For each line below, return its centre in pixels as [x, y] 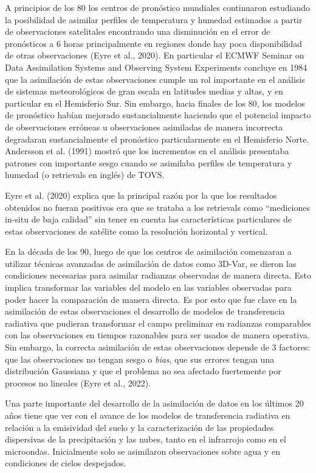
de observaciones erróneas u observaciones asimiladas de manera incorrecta [144, 126]
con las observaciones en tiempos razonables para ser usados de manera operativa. [157, 335]
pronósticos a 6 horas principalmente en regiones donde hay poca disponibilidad [154, 43]
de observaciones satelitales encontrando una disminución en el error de [138, 31]
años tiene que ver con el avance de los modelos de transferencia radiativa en [148, 415]
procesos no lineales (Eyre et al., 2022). [78, 382]
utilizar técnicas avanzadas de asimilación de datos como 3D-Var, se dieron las [151, 263]
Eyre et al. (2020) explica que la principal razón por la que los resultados [141, 195]
